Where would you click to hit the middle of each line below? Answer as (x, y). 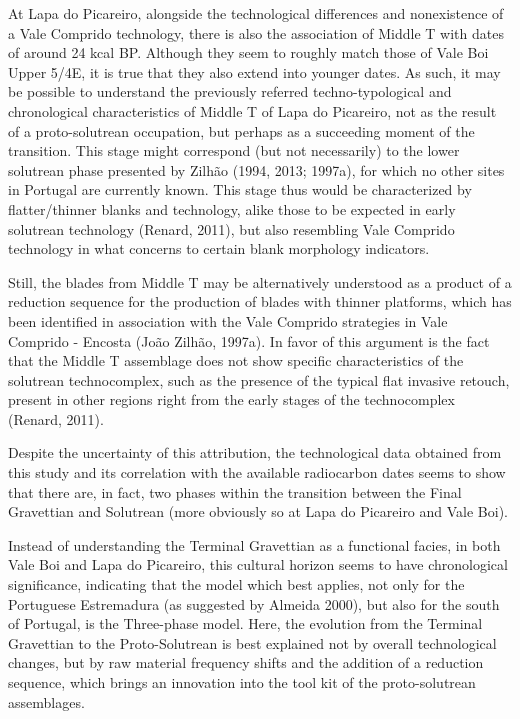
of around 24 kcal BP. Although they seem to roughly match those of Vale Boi (248, 52)
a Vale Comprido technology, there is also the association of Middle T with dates (256, 32)
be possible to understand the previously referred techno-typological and (230, 91)
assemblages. (46, 701)
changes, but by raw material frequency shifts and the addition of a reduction (246, 662)
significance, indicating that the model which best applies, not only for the (236, 584)
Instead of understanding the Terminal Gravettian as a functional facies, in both (254, 544)
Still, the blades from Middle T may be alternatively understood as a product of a (260, 281)
